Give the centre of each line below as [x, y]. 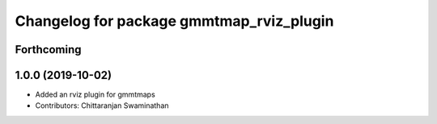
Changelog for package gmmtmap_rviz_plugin [174, 21]
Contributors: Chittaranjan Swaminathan [102, 105]
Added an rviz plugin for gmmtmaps [95, 95]
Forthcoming [48, 50]
